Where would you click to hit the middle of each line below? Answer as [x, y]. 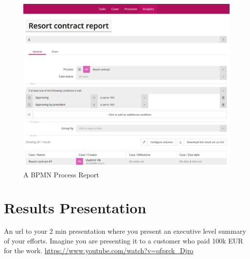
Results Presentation [75, 208]
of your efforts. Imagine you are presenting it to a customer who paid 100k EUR [124, 240]
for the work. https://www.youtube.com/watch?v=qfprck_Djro [99, 250]
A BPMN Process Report [61, 174]
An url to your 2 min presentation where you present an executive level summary [125, 231]
